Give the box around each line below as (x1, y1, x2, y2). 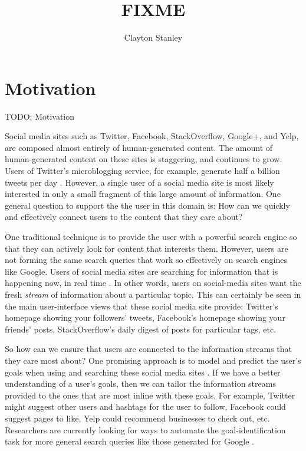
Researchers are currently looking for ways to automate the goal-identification (5, 423, 286, 436)
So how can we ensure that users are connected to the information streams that (5, 343, 292, 355)
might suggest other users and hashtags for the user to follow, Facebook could (5, 400, 286, 413)
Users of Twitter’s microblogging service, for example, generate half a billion (5, 164, 280, 177)
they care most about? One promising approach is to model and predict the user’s (5, 354, 301, 366)
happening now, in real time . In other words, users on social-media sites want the (5, 276, 301, 289)
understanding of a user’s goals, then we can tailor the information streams (5, 377, 276, 390)
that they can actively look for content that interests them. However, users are (5, 242, 288, 254)
